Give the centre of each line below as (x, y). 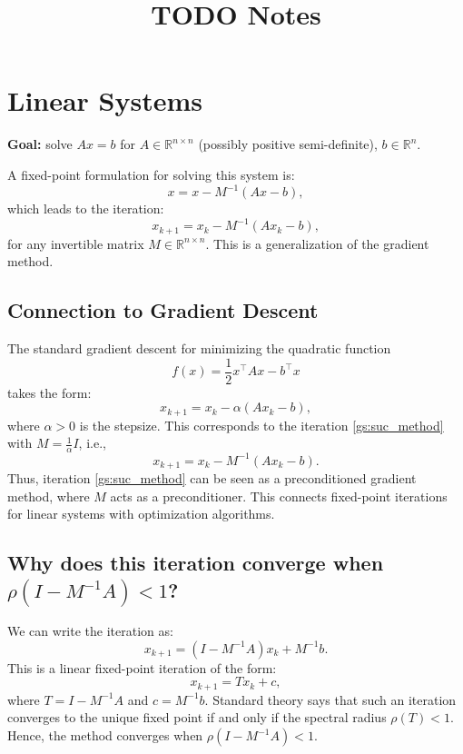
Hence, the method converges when (105, 735)
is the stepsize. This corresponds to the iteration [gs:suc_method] (261, 425)
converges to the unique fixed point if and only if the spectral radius (197, 717)
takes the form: (49, 392)
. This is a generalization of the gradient (317, 243)
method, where (49, 496)
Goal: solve (40, 144)
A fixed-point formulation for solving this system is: (151, 174)
